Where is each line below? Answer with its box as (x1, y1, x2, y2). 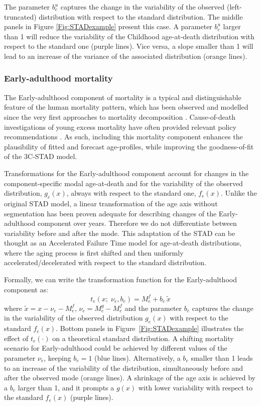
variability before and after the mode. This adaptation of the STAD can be (4, 227, 235, 238)
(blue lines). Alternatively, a (94, 352, 181, 363)
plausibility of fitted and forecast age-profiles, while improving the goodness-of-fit (4, 141, 254, 151)
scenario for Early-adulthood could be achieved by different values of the (4, 343, 227, 353)
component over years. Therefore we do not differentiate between (37, 218, 237, 228)
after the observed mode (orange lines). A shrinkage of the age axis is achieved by (4, 372, 256, 383)
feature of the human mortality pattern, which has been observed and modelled (4, 102, 248, 112)
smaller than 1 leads (191, 352, 253, 363)
